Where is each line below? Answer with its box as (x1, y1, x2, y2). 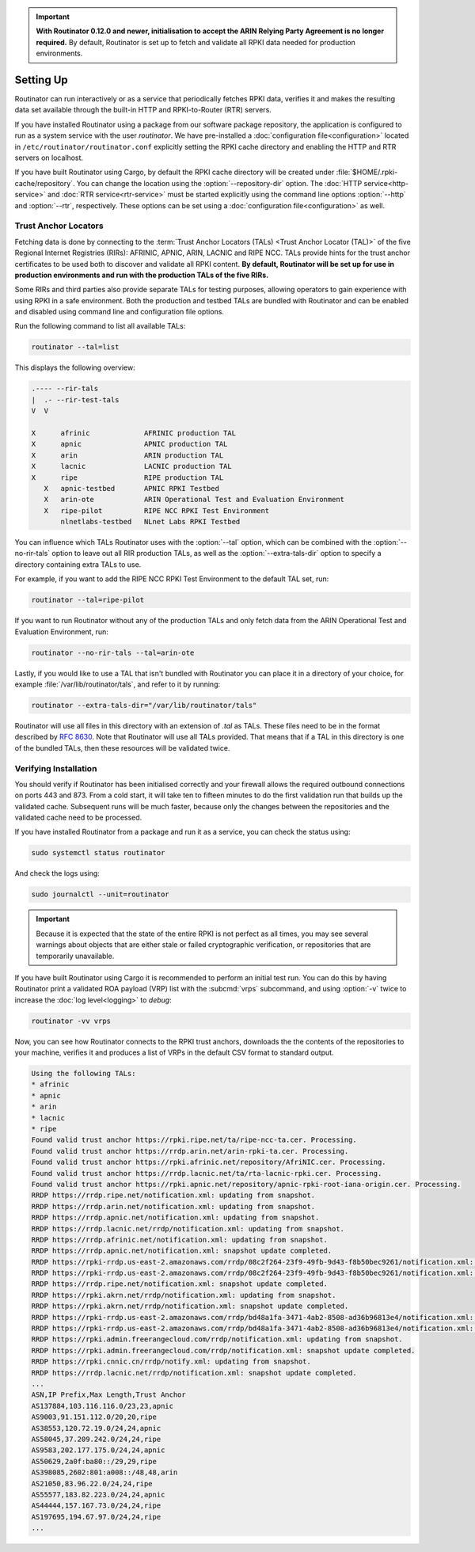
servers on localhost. (14, 153, 83, 162)
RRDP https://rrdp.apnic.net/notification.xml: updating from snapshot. (31, 1213, 320, 1223)
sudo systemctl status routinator (31, 848, 165, 858)
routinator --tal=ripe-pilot (31, 595, 145, 605)
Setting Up (14, 73, 69, 86)
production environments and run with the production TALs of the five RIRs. (14, 270, 269, 280)
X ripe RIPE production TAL (31, 473, 224, 482)
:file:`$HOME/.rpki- (336, 167, 398, 177)
